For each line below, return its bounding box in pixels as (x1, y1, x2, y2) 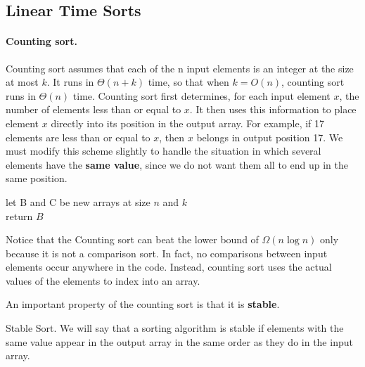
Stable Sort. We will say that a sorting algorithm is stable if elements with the (6, 321, 344, 335)
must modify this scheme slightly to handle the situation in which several (6, 143, 321, 158)
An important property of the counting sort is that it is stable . (6, 297, 280, 311)
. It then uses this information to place (189, 102, 357, 117)
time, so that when (148, 75, 229, 89)
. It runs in (46, 75, 94, 89)
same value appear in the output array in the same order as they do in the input (6, 334, 353, 349)
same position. (6, 171, 68, 186)
